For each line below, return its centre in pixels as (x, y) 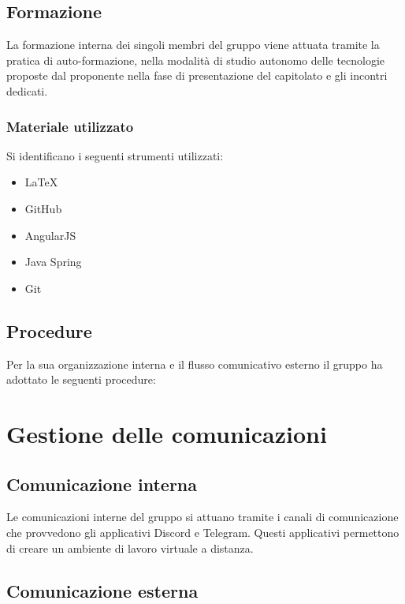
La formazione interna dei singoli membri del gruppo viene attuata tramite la (193, 45)
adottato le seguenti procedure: (81, 379)
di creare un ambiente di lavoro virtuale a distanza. (130, 548)
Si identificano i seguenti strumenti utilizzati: (115, 155)
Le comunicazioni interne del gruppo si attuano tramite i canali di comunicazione (202, 517)
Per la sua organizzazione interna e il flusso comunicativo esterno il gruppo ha (195, 364)
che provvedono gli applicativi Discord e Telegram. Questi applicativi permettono (203, 532)
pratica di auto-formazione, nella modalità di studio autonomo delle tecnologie (196, 60)
